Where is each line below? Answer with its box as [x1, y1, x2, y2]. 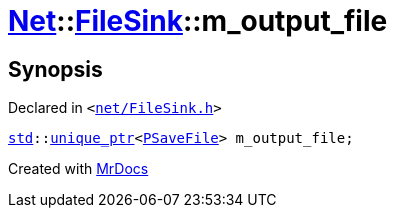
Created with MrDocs [8, 160, 149, 178]
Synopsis [8, 56, 103, 82]
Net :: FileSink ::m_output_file [8, 4, 388, 38]
